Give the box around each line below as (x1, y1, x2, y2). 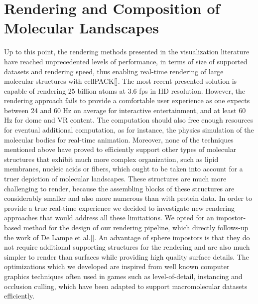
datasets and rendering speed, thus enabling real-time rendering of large (4, 66, 224, 76)
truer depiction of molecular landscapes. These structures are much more (4, 173, 227, 184)
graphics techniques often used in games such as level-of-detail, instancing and (4, 271, 243, 281)
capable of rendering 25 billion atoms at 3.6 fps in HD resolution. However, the (4, 85, 245, 96)
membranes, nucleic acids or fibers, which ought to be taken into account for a (4, 163, 243, 174)
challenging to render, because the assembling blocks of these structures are (4, 183, 235, 193)
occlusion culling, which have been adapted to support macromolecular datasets (4, 281, 248, 291)
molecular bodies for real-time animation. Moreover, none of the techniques (4, 134, 234, 145)
